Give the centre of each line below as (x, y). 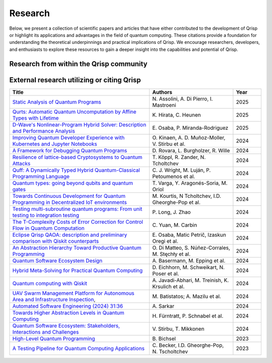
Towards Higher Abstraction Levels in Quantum (68, 313)
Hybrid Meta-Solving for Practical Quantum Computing (78, 270)
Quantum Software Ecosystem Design (57, 261)
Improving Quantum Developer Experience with (69, 137)
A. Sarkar (163, 306)
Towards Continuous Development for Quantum (69, 196)
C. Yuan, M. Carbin (175, 225)
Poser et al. (165, 274)
